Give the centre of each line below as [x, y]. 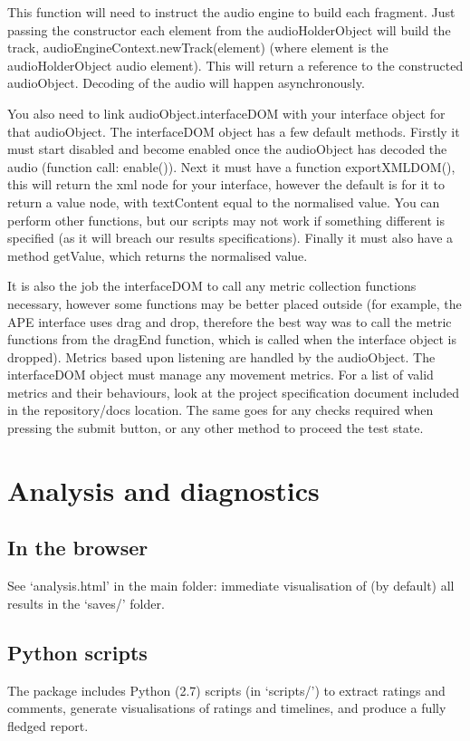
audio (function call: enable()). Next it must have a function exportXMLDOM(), [231, 166]
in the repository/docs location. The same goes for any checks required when [221, 410]
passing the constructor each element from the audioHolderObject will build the [229, 29]
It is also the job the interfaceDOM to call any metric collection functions [212, 286]
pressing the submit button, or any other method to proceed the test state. [216, 428]
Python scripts [77, 652]
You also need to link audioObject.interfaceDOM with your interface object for [226, 113]
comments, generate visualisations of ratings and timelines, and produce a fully [227, 708]
